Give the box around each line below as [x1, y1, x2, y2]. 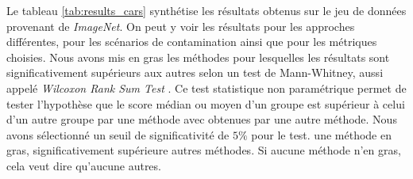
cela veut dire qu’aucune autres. [6, 157, 161, 173]
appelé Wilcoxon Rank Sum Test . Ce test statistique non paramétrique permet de [6, 79, 407, 96]
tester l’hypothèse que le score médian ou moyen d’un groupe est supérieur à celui [6, 95, 405, 112]
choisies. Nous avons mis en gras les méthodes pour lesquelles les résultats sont [6, 48, 390, 65]
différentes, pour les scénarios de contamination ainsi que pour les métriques [6, 33, 377, 50]
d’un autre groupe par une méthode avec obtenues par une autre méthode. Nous [6, 111, 397, 128]
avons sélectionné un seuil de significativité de [6, 126, 230, 143]
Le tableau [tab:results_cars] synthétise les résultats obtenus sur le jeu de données [6, 2, 407, 18]
